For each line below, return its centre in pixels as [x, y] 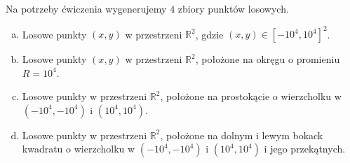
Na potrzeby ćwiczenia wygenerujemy [86, 8]
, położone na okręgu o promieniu [268, 59]
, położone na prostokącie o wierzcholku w [251, 96]
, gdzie [209, 34]
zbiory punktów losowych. [233, 8]
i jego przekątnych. [305, 149]
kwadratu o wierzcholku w [79, 149]
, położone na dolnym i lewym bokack [242, 135]
